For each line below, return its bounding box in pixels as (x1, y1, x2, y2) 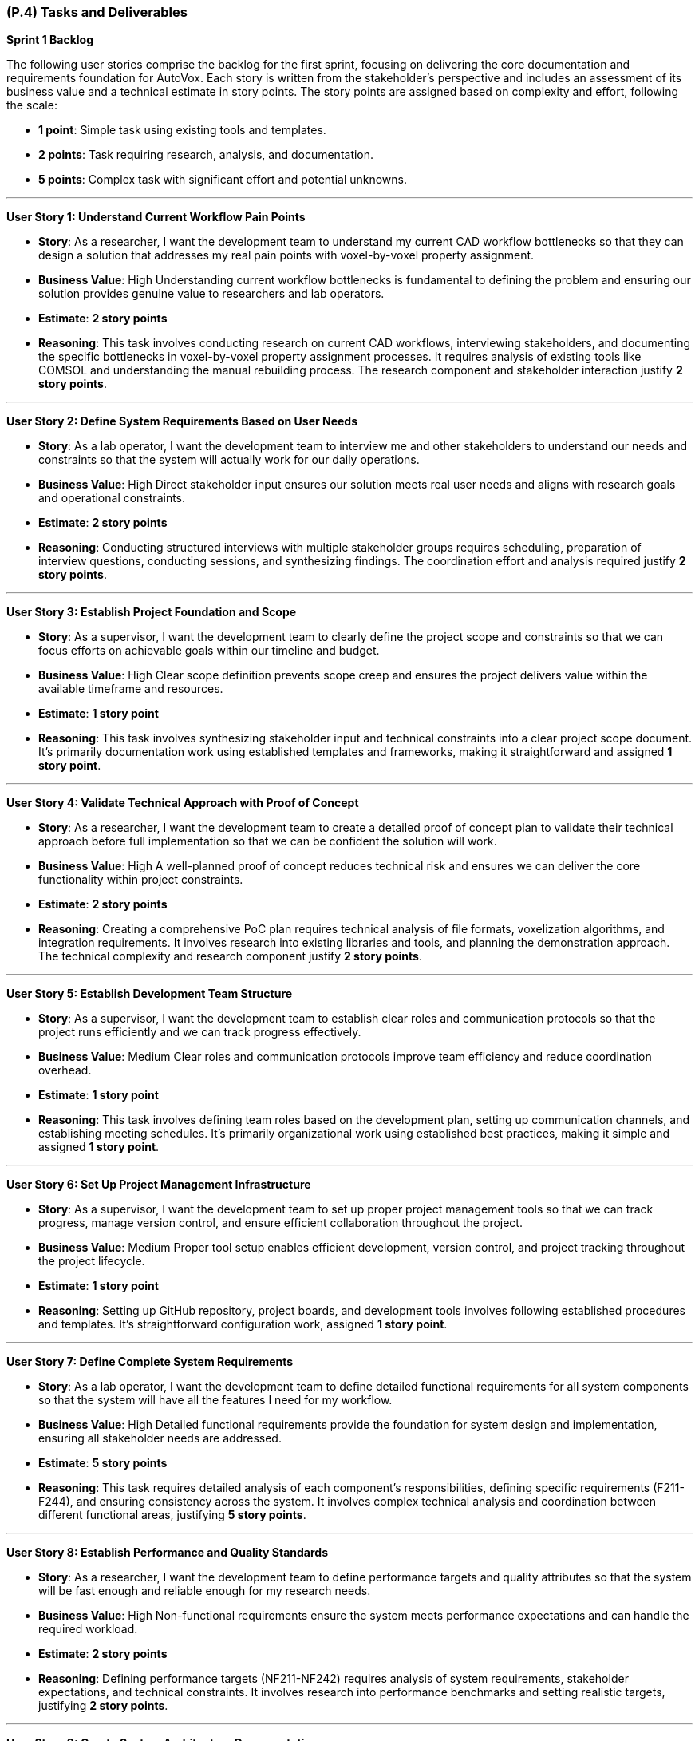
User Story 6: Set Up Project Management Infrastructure (6, 1177, 311, 1192)
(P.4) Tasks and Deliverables (6, 4, 188, 20)
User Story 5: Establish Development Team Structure (6, 987, 293, 1001)
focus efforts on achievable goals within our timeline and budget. (38, 643, 380, 658)
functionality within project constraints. (38, 872, 243, 887)
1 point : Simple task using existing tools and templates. (38, 123, 326, 137)
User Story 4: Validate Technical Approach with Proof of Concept (6, 796, 359, 810)
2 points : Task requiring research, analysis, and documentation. (38, 148, 374, 162)
